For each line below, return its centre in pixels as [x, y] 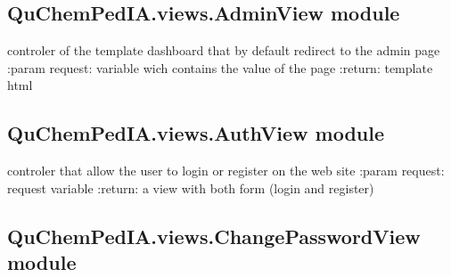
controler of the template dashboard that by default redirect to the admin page [224, 50]
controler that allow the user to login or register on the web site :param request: [226, 171]
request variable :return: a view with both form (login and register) [191, 187]
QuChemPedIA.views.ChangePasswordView [214, 236]
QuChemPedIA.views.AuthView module [196, 133]
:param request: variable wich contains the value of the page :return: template [220, 67]
